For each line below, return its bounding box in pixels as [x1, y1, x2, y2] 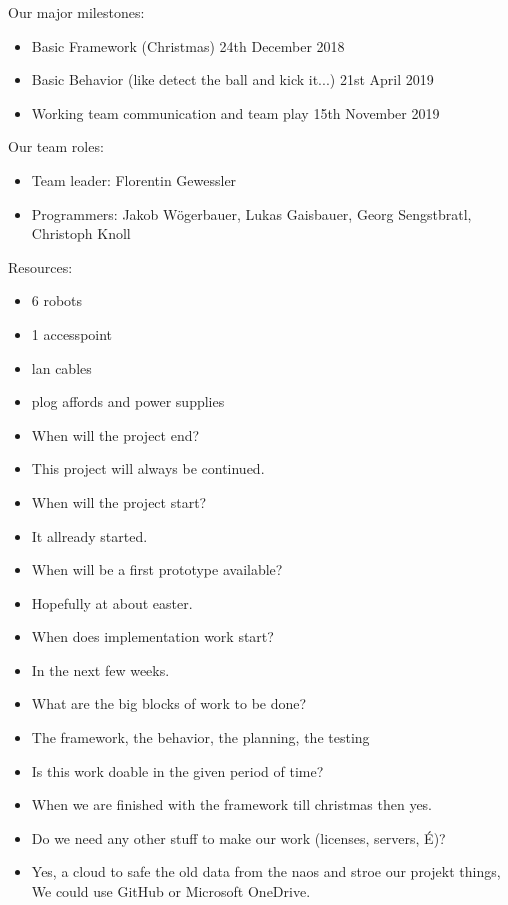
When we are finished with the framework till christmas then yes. [31, 794, 433, 815]
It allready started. [31, 525, 148, 546]
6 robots [31, 290, 83, 311]
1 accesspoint [31, 323, 113, 344]
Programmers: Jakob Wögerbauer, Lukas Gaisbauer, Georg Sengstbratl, [31, 203, 472, 224]
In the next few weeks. [31, 659, 170, 680]
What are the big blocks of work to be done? [31, 693, 307, 714]
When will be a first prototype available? [31, 559, 283, 580]
